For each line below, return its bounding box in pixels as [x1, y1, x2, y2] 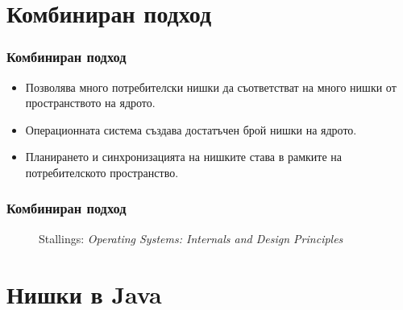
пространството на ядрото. [25, 94, 156, 111]
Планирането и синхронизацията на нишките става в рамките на [25, 148, 343, 165]
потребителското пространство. [25, 163, 179, 180]
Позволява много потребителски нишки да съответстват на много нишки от [25, 78, 397, 95]
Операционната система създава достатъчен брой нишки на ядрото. [25, 121, 357, 138]
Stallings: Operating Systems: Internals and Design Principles [39, 229, 343, 246]
